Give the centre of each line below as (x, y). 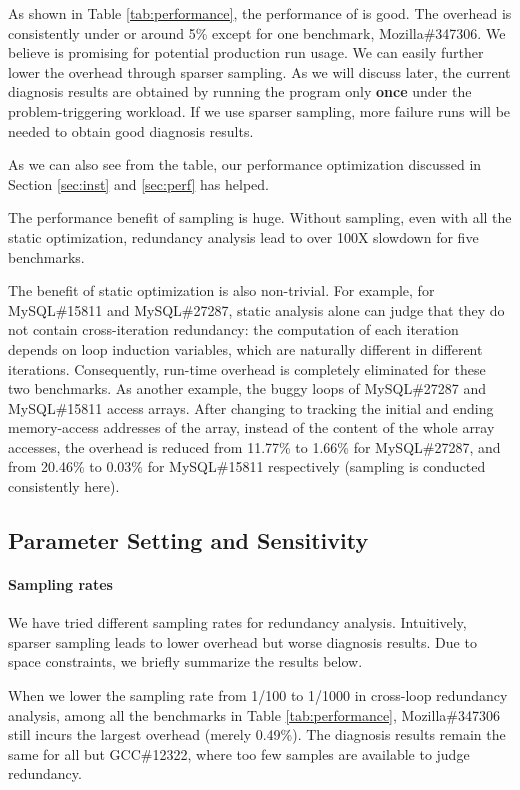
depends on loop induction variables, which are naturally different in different (245, 348)
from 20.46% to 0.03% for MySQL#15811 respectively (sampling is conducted (247, 466)
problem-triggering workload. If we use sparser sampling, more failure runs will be (259, 110)
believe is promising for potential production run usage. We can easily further (246, 52)
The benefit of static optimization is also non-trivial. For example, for (221, 290)
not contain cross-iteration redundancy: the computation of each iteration (233, 329)
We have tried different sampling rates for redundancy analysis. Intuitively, (237, 622)
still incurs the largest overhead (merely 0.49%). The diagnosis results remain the (257, 734)
